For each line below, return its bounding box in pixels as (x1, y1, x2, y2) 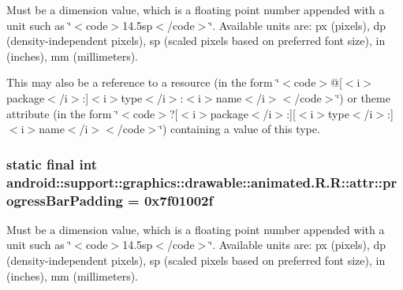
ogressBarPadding (6, 190, 123, 210)
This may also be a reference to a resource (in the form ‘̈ (6, 74, 280, 91)
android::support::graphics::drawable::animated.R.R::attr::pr (6, 172, 397, 191)
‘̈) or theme (336, 89, 390, 106)
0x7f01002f (144, 190, 214, 210)
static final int (6, 154, 98, 173)
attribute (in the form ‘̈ (6, 105, 119, 121)
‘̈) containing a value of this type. (159, 121, 320, 137)
